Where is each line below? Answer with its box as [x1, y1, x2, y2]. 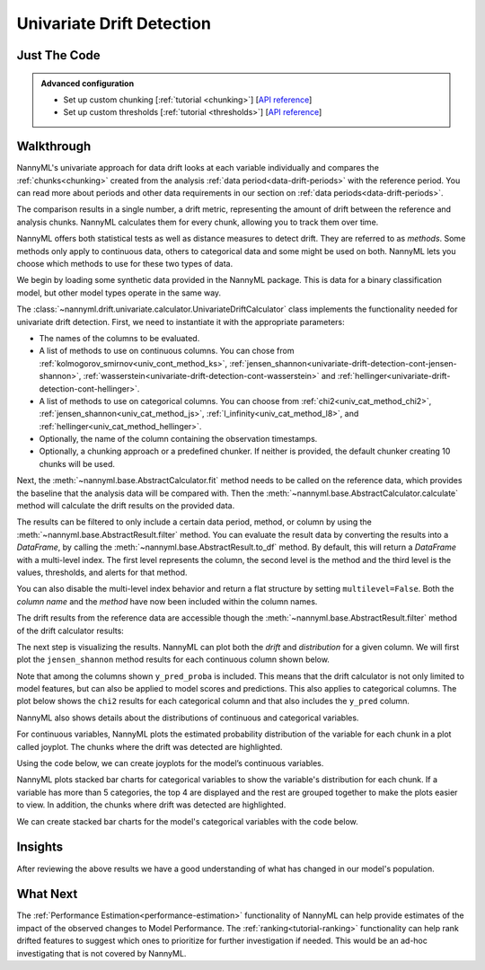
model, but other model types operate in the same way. [16, 287, 222, 298]
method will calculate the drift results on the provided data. [16, 500, 235, 511]
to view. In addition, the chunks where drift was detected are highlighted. [16, 799, 287, 810]
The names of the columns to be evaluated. [39, 332, 200, 343]
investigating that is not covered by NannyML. [16, 948, 187, 958]
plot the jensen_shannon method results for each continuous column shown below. [16, 654, 330, 665]
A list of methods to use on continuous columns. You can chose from [39, 346, 295, 357]
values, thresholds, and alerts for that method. [16, 567, 188, 578]
